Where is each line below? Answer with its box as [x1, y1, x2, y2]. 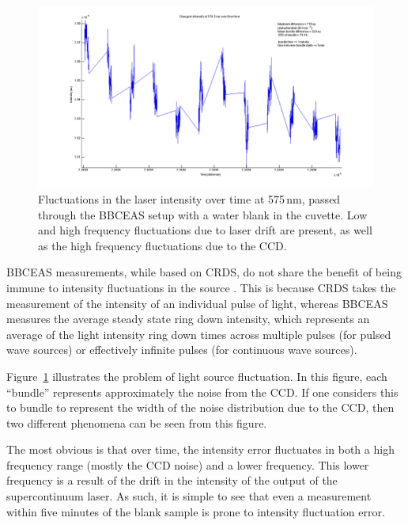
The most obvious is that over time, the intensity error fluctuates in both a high [6, 441, 395, 458]
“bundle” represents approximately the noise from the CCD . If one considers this [6, 383, 399, 400]
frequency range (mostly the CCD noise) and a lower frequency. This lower [6, 456, 369, 473]
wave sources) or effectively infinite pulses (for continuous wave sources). [6, 341, 357, 358]
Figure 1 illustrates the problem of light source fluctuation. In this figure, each [6, 367, 387, 384]
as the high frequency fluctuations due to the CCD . [38, 237, 287, 253]
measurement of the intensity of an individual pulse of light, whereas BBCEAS [6, 295, 388, 311]
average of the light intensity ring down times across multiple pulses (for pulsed [6, 325, 391, 342]
